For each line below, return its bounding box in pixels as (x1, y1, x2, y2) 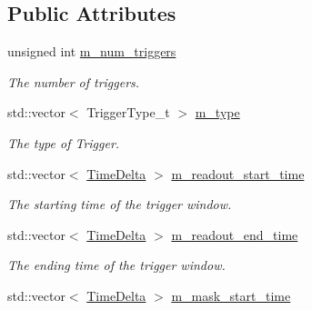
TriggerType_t (86, 103, 170, 122)
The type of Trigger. (7, 133, 120, 152)
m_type (195, 103, 240, 122)
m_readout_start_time (171, 164, 305, 183)
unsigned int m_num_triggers (7, 42, 176, 61)
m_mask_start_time (171, 285, 291, 305)
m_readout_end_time (171, 225, 298, 244)
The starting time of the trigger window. (7, 195, 232, 214)
